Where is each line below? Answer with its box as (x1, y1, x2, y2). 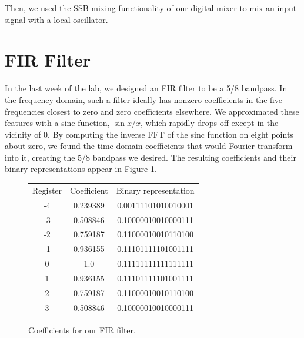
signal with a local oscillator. (5, 13, 108, 25)
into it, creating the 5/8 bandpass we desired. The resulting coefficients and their (5, 151, 296, 163)
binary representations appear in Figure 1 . (5, 163, 157, 175)
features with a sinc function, (5, 117, 110, 129)
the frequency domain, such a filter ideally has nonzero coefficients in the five (5, 93, 283, 105)
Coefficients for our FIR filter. (28, 323, 136, 336)
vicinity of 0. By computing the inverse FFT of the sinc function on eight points (5, 128, 293, 140)
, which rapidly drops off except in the (140, 117, 279, 129)
